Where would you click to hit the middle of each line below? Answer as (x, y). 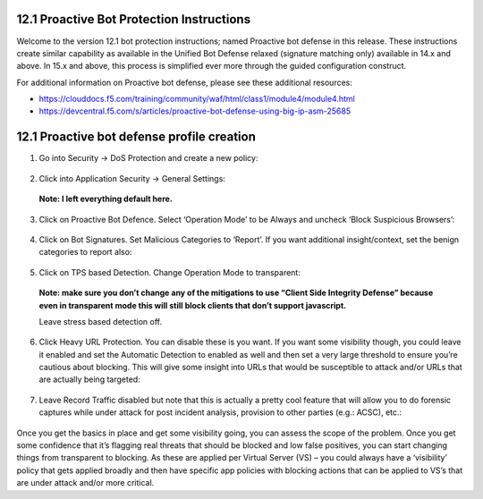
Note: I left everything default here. (106, 199)
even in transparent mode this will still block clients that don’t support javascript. (193, 305)
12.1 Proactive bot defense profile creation (136, 137)
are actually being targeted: (89, 379)
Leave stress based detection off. (101, 321)
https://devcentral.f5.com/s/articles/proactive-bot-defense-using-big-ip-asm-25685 (195, 111)
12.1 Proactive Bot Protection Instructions (133, 19)
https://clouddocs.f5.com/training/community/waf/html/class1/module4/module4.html (197, 99)
